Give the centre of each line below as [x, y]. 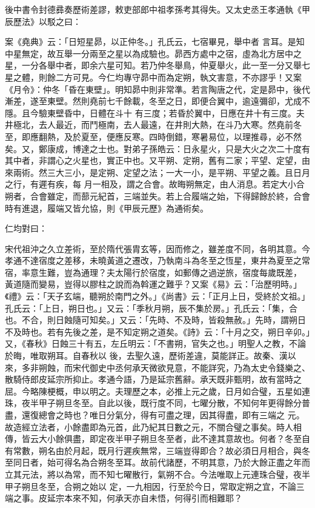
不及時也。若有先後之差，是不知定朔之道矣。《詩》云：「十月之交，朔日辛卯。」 [157, 331]
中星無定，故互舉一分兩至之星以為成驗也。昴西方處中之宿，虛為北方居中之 [153, 53]
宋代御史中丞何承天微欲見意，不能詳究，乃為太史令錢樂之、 [191, 367]
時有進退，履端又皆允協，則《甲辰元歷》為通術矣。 [107, 208]
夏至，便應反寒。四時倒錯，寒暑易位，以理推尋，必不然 [191, 136]
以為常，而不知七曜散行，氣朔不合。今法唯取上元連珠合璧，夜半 [183, 474]
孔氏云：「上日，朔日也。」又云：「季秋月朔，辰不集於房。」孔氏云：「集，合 [151, 308]
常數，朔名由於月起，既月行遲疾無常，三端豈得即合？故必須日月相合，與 [157, 450]
